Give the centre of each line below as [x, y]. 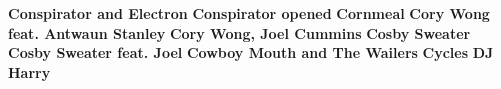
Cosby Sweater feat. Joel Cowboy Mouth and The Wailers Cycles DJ [251, 52]
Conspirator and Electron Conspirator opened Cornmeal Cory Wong [249, 13]
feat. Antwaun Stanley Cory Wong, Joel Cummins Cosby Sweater [239, 32]
